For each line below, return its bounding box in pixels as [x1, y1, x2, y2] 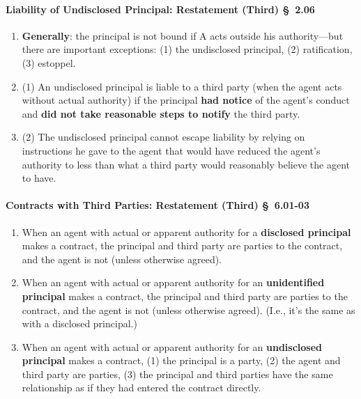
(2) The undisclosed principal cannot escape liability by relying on [22, 130, 305, 144]
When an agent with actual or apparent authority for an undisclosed [22, 339, 323, 354]
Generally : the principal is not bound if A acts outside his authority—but [22, 28, 344, 42]
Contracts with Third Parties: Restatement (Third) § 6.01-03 [6, 198, 309, 212]
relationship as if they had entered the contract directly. [22, 380, 261, 395]
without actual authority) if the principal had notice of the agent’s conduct [22, 93, 350, 107]
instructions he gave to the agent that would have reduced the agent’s [22, 143, 321, 157]
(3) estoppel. [22, 55, 76, 70]
